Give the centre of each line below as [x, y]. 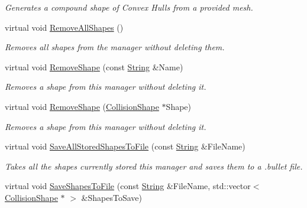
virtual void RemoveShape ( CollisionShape [82, 106]
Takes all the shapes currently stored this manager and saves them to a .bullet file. [154, 166]
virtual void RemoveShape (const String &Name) [94, 66]
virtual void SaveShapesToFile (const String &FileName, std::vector [128, 186]
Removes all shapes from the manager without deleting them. [115, 47]
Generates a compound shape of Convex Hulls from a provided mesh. [129, 7]
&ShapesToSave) [112, 197]
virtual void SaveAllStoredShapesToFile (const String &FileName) [125, 146]
